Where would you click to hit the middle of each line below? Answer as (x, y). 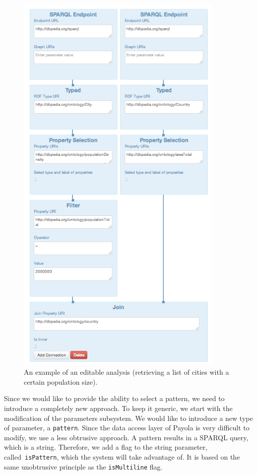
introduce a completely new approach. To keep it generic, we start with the (118, 408)
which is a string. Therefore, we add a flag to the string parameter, (106, 447)
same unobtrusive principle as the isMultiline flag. (83, 466)
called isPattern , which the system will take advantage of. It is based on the (122, 456)
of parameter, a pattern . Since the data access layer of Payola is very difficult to (127, 428)
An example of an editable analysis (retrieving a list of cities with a (127, 372)
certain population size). (61, 381)
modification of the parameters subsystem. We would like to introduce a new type (128, 418)
